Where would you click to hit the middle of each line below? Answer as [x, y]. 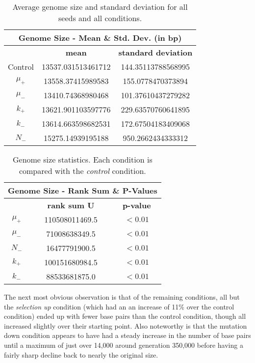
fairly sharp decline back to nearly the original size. [81, 354]
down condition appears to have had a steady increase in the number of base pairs [127, 335]
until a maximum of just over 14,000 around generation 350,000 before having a [124, 345]
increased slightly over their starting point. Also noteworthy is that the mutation [126, 325]
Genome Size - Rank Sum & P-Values [83, 190]
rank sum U [71, 205]
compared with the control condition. [82, 171]
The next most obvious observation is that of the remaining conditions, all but [122, 297]
